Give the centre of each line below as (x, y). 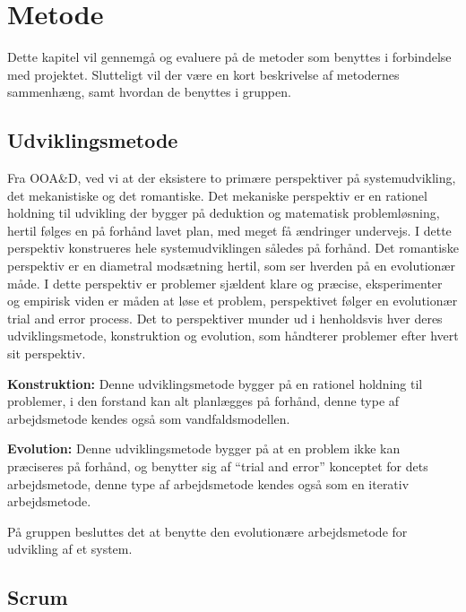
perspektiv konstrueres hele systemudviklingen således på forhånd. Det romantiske (233, 248)
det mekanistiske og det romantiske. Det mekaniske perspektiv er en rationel (217, 195)
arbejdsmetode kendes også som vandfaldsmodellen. (149, 418)
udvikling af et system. (70, 549)
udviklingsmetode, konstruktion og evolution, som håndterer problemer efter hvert (233, 336)
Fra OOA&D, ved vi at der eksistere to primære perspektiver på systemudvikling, (232, 178)
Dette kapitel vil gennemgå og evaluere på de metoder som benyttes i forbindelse (229, 57)
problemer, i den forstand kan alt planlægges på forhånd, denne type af (203, 401)
